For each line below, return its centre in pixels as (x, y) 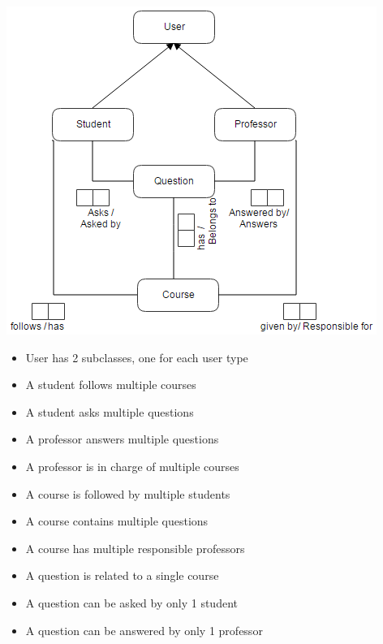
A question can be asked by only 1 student (131, 602)
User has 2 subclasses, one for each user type (137, 357)
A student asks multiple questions (110, 411)
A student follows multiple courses (111, 385)
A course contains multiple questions (117, 521)
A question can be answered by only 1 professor (144, 630)
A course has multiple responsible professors (135, 548)
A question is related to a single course (122, 575)
